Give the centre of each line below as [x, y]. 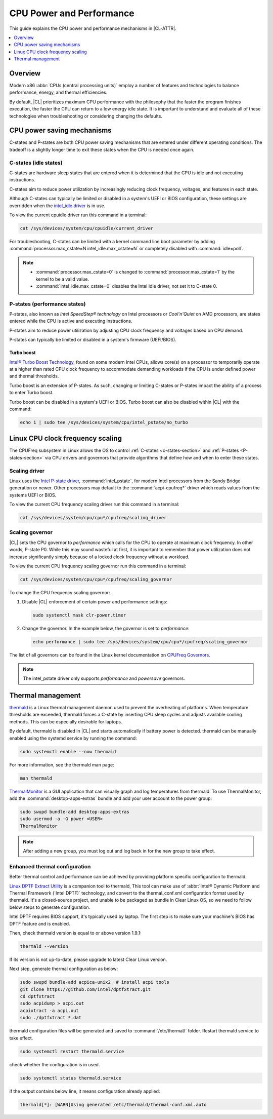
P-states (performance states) [48, 304]
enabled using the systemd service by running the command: [73, 738]
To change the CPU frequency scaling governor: [60, 592]
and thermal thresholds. [34, 376]
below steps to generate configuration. [50, 907]
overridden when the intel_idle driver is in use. [57, 206]
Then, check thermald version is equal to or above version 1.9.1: [75, 933]
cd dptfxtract [37, 996]
